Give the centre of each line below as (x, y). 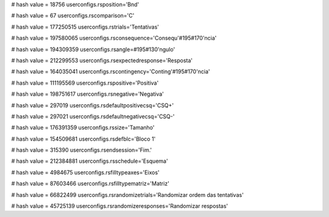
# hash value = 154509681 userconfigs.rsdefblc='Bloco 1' (83, 139)
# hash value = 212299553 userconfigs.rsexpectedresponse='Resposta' (102, 60)
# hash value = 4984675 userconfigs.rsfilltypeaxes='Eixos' (85, 172)
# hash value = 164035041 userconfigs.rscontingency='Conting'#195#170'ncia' (111, 72)
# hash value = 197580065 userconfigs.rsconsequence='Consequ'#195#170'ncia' (114, 38)
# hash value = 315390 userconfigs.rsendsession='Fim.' (82, 150)
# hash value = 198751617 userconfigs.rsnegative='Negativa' (88, 94)
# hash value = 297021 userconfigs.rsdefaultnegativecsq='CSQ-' (93, 116)
